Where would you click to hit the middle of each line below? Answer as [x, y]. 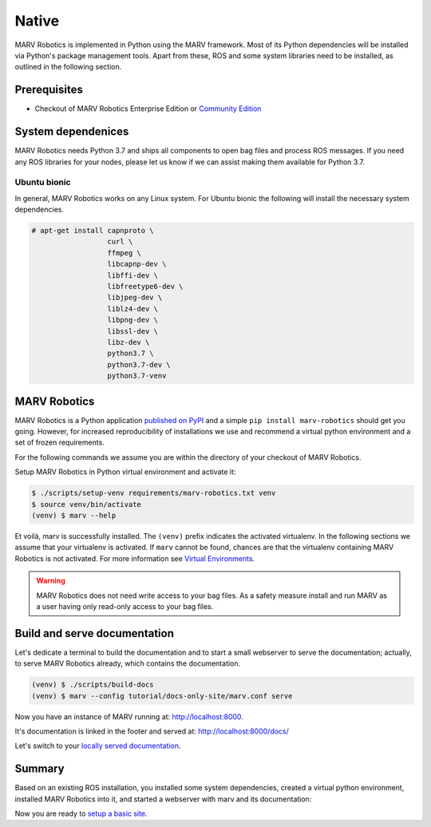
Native [37, 21]
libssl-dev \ [133, 331]
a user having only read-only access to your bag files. [125, 606]
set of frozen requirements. [60, 442]
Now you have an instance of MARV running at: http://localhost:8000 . [129, 716]
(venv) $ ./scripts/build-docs [93, 685]
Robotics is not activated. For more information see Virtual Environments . [135, 558]
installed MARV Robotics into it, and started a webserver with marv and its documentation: [163, 799]
